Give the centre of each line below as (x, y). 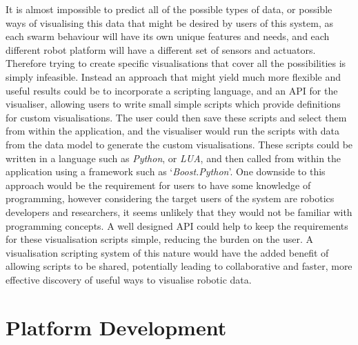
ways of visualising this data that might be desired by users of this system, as (169, 22)
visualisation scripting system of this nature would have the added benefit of (167, 252)
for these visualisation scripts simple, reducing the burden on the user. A (160, 239)
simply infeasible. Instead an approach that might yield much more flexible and (173, 76)
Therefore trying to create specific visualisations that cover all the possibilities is (176, 63)
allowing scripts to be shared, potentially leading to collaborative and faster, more (179, 266)
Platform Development (116, 327)
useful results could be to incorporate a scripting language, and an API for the (172, 90)
